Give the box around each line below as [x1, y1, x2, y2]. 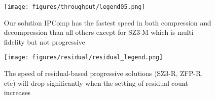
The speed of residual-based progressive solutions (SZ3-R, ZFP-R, [4, 68, 203, 78]
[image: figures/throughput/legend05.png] [4, 3, 145, 10]
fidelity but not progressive [4, 36, 85, 47]
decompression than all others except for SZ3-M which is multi [4, 27, 194, 37]
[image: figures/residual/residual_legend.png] [4, 54, 163, 61]
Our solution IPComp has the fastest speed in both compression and [4, 17, 212, 27]
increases [4, 87, 31, 98]
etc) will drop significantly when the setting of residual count [4, 77, 188, 88]
